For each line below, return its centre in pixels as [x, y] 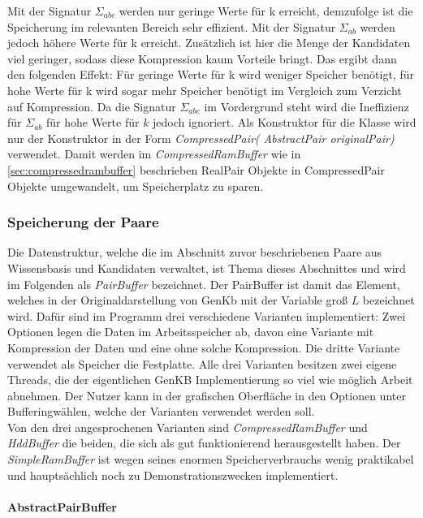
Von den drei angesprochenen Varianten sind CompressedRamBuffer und [188, 427]
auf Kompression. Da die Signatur [92, 106]
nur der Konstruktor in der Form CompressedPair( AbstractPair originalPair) [201, 138]
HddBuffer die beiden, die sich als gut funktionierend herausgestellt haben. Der [204, 443]
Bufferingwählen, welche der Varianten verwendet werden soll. [161, 411]
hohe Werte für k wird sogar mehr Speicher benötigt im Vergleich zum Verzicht [205, 90]
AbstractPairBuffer [62, 506]
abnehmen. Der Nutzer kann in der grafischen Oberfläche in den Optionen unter [207, 395]
